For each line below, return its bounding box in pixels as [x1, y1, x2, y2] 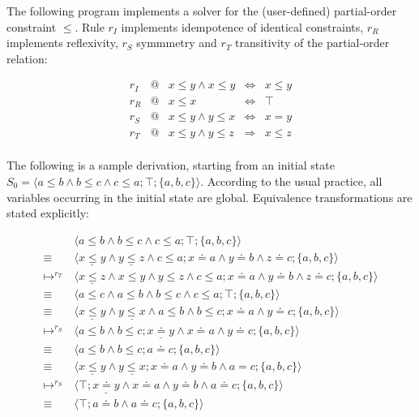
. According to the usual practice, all [200, 172, 383, 189]
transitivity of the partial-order [235, 34, 390, 51]
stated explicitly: [6, 204, 89, 221]
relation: [6, 49, 48, 67]
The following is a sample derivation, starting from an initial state [6, 157, 335, 174]
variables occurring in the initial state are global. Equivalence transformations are [6, 188, 413, 205]
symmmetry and [136, 34, 217, 51]
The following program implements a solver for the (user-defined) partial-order [6, 2, 397, 19]
